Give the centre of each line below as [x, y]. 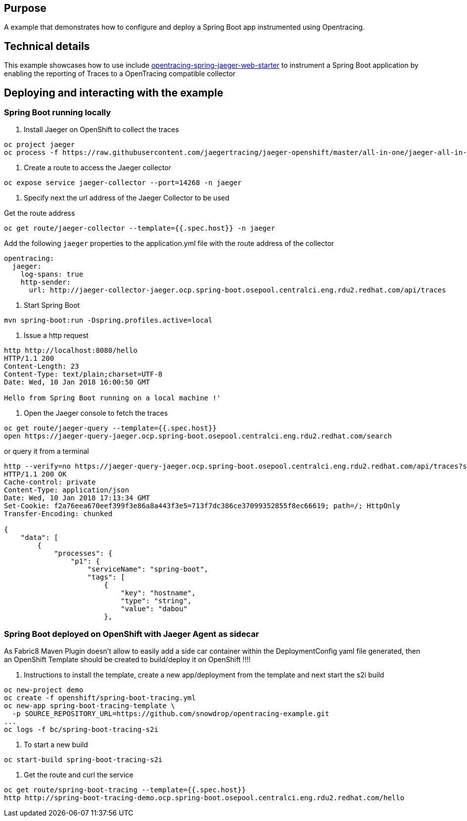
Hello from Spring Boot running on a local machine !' [113, 398]
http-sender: [46, 282]
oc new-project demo [44, 690]
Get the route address [40, 213]
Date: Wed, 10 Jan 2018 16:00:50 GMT [77, 382]
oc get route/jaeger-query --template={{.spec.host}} [110, 428]
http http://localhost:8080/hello [71, 351]
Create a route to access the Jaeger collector [97, 168]
